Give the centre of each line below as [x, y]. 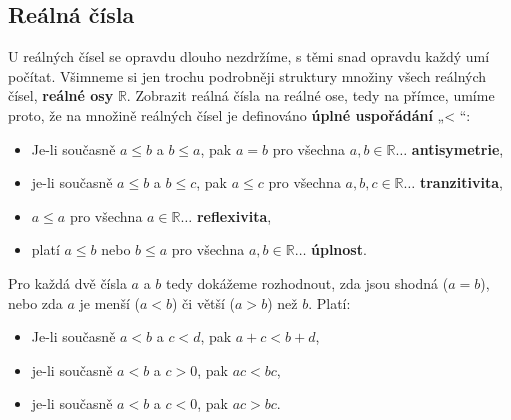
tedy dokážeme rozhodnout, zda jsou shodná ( [307, 282]
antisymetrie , [457, 148]
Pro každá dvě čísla [67, 282]
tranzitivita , [461, 182]
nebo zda [35, 302]
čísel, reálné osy [61, 95]
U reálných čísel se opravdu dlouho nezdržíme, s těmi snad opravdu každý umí [249, 56]
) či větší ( [204, 302]
